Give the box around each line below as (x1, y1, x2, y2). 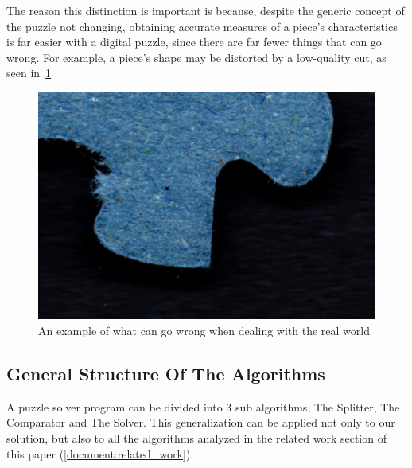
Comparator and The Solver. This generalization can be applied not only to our (6, 414, 395, 431)
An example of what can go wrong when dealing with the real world (38, 322, 371, 338)
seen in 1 (6, 64, 52, 81)
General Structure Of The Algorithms (6, 361, 325, 385)
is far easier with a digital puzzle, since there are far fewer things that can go (6, 33, 382, 50)
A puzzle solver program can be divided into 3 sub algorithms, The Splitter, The (6, 398, 400, 415)
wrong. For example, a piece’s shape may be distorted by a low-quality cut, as (6, 49, 387, 65)
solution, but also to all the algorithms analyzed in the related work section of (6, 429, 387, 446)
